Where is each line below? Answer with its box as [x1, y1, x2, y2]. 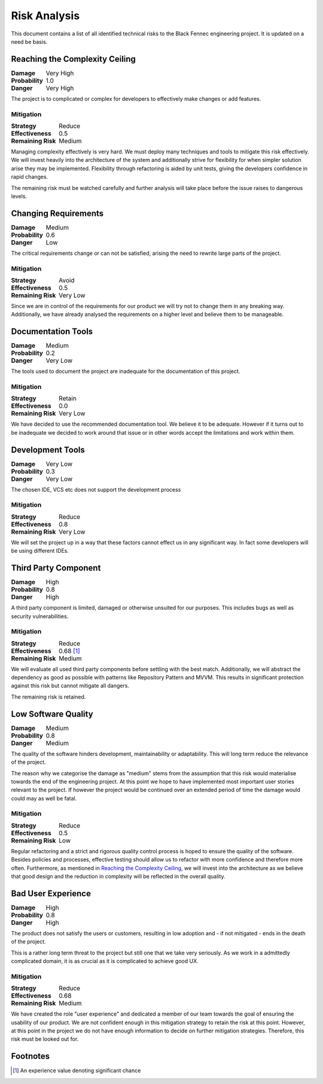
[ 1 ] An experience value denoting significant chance [13, 1067, 141, 1074]
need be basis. [11, 38, 48, 45]
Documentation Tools [11, 327, 93, 337]
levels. [11, 192, 27, 200]
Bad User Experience [11, 888, 91, 899]
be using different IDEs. [11, 547, 69, 555]
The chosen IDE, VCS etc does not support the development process [11, 486, 181, 493]
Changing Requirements [11, 208, 104, 218]
